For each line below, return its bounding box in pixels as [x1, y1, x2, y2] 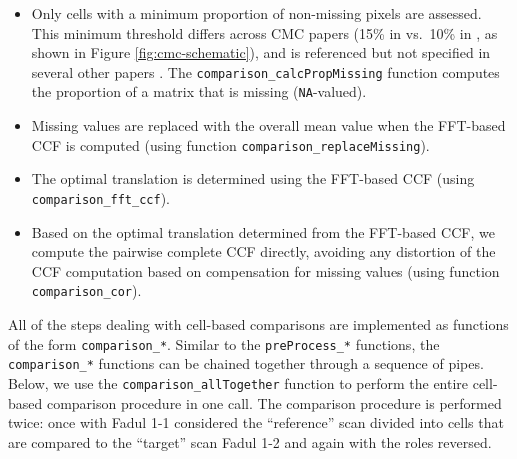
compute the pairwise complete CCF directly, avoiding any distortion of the [31, 241, 496, 262]
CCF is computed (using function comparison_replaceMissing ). [31, 134, 430, 155]
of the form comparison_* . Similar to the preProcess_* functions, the [8, 333, 440, 354]
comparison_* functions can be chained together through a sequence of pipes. [8, 353, 484, 374]
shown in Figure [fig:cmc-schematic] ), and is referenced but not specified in [31, 42, 491, 63]
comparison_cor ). [31, 280, 142, 301]
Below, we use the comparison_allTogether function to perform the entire [8, 372, 469, 393]
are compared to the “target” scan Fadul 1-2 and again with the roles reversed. [8, 431, 492, 452]
